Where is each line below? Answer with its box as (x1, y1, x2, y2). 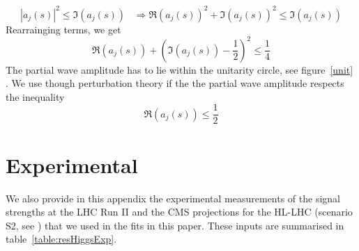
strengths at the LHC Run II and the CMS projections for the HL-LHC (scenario (6, 204, 353, 219)
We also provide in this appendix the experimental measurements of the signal (6, 191, 341, 205)
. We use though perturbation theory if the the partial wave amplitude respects (6, 76, 344, 90)
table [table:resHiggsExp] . (6, 232, 117, 246)
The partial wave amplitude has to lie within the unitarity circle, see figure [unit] (6, 62, 353, 76)
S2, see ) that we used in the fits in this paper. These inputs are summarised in (6, 218, 344, 232)
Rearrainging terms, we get (6, 22, 121, 36)
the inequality (6, 89, 65, 104)
